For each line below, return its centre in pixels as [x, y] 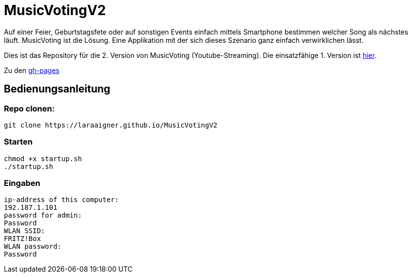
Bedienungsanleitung [57, 89]
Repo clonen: [29, 108]
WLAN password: [33, 247]
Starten [19, 142]
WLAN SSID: [25, 231]
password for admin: [43, 215]
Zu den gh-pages [32, 70]
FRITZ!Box [22, 239]
